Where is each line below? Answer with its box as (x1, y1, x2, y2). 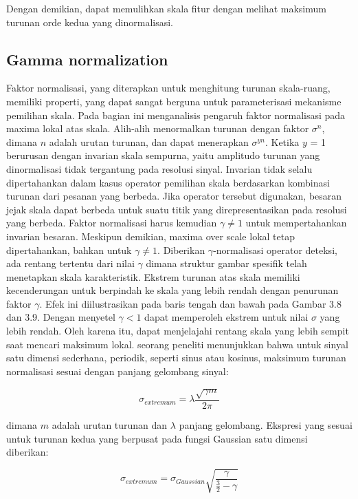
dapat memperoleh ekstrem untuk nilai (144, 310, 309, 324)
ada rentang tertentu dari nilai (6, 256, 135, 270)
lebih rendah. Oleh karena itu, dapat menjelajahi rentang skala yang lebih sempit (6, 323, 349, 338)
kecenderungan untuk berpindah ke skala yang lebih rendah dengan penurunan (6, 283, 339, 297)
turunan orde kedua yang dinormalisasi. (6, 14, 173, 29)
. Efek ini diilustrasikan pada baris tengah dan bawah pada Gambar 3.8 (39, 296, 342, 310)
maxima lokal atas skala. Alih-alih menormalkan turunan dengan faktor (6, 121, 309, 136)
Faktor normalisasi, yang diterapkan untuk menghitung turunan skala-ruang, (6, 81, 331, 95)
